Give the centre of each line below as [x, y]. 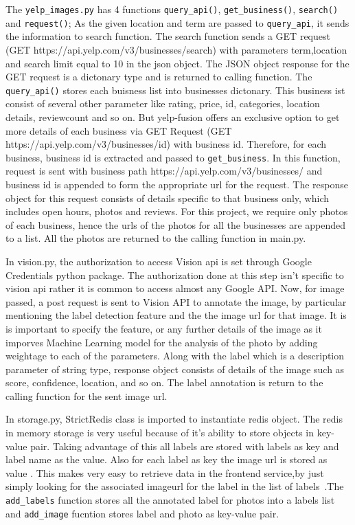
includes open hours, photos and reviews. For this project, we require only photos [177, 211]
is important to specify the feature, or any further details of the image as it [164, 328]
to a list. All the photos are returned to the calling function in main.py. [156, 238]
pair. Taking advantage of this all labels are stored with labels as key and [185, 446]
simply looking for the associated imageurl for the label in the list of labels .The [175, 486]
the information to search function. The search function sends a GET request [168, 36]
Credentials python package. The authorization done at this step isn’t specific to [175, 275]
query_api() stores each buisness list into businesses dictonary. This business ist [175, 90]
